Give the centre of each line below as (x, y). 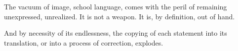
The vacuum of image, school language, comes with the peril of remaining (116, 6)
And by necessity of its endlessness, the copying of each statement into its (116, 33)
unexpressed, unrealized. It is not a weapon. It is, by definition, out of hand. (119, 16)
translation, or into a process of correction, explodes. (84, 42)
